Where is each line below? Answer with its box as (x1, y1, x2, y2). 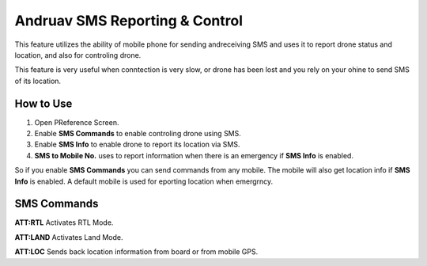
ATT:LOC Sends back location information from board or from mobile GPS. (14, 247, 259, 256)
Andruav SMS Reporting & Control (14, 12, 243, 29)
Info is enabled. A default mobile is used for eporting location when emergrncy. (14, 177, 274, 186)
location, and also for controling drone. (14, 50, 142, 59)
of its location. (14, 76, 62, 85)
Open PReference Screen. (34, 117, 119, 127)
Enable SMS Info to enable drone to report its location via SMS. (34, 139, 240, 150)
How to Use (14, 97, 73, 110)
